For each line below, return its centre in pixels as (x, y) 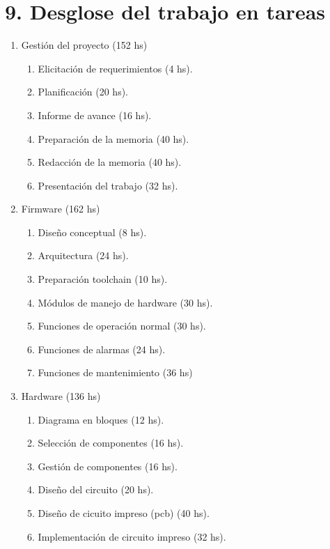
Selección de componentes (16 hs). (111, 443)
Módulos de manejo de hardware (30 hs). (125, 302)
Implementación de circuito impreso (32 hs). (132, 536)
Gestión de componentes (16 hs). (108, 466)
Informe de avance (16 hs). (95, 115)
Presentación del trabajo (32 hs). (108, 185)
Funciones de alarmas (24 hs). (102, 349)
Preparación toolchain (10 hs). (103, 279)
